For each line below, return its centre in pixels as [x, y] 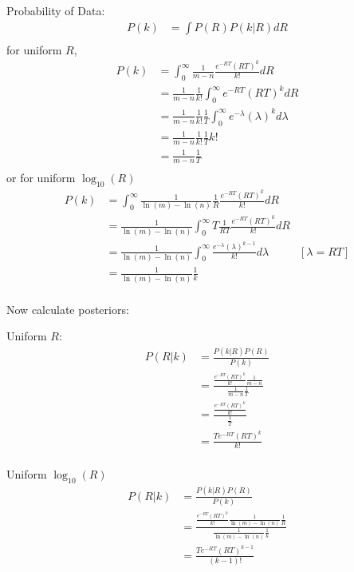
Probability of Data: [56, 10]
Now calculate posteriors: [68, 309]
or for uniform [41, 178]
